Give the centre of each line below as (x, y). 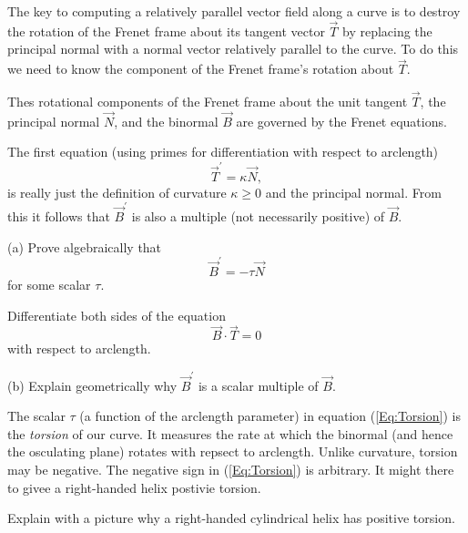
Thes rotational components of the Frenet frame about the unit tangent (208, 102)
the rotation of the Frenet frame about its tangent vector (166, 31)
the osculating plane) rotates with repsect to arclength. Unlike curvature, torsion (233, 451)
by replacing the (387, 31)
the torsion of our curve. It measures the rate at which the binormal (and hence (230, 433)
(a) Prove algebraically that (85, 246)
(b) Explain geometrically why (92, 385)
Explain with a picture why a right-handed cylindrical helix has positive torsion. (231, 518)
